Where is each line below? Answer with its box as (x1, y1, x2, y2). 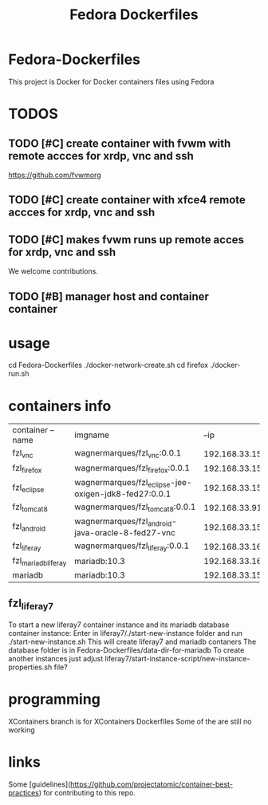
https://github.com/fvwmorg (8, 170, 101, 180)
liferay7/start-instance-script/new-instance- (104, 653, 250, 663)
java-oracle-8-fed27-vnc (74, 527, 175, 539)
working (8, 724, 36, 735)
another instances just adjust (8, 653, 104, 663)
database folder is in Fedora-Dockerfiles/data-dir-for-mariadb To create (8, 645, 245, 655)
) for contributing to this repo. (38, 787, 136, 797)
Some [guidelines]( (8, 779, 71, 789)
